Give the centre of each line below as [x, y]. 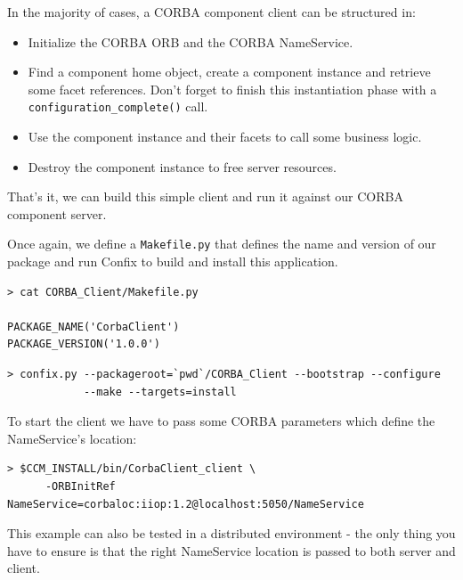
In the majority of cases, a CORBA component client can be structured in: [211, 12]
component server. [57, 213]
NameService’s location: [72, 438]
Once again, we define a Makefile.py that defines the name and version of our [222, 244]
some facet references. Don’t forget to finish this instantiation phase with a [232, 89]
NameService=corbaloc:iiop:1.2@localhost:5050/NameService [186, 504]
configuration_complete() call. [118, 106]
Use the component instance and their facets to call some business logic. [225, 137]
